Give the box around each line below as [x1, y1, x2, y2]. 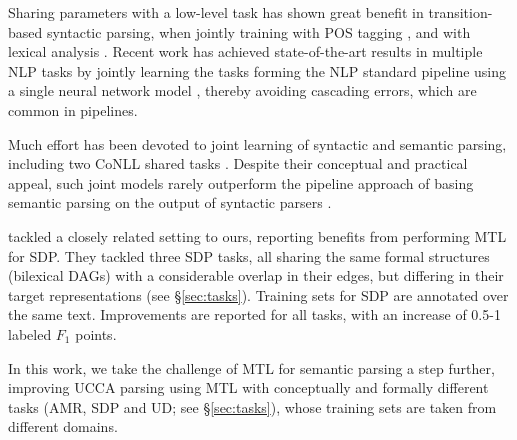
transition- [428, 2, 493, 22]
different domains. [8, 416, 118, 437]
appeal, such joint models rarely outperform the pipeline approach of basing [8, 172, 474, 193]
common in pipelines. [8, 99, 138, 120]
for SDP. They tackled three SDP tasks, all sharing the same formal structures [8, 245, 490, 266]
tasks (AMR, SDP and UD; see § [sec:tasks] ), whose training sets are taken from [8, 396, 497, 417]
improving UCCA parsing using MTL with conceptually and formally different [8, 377, 489, 398]
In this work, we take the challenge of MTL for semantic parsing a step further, [8, 357, 495, 378]
